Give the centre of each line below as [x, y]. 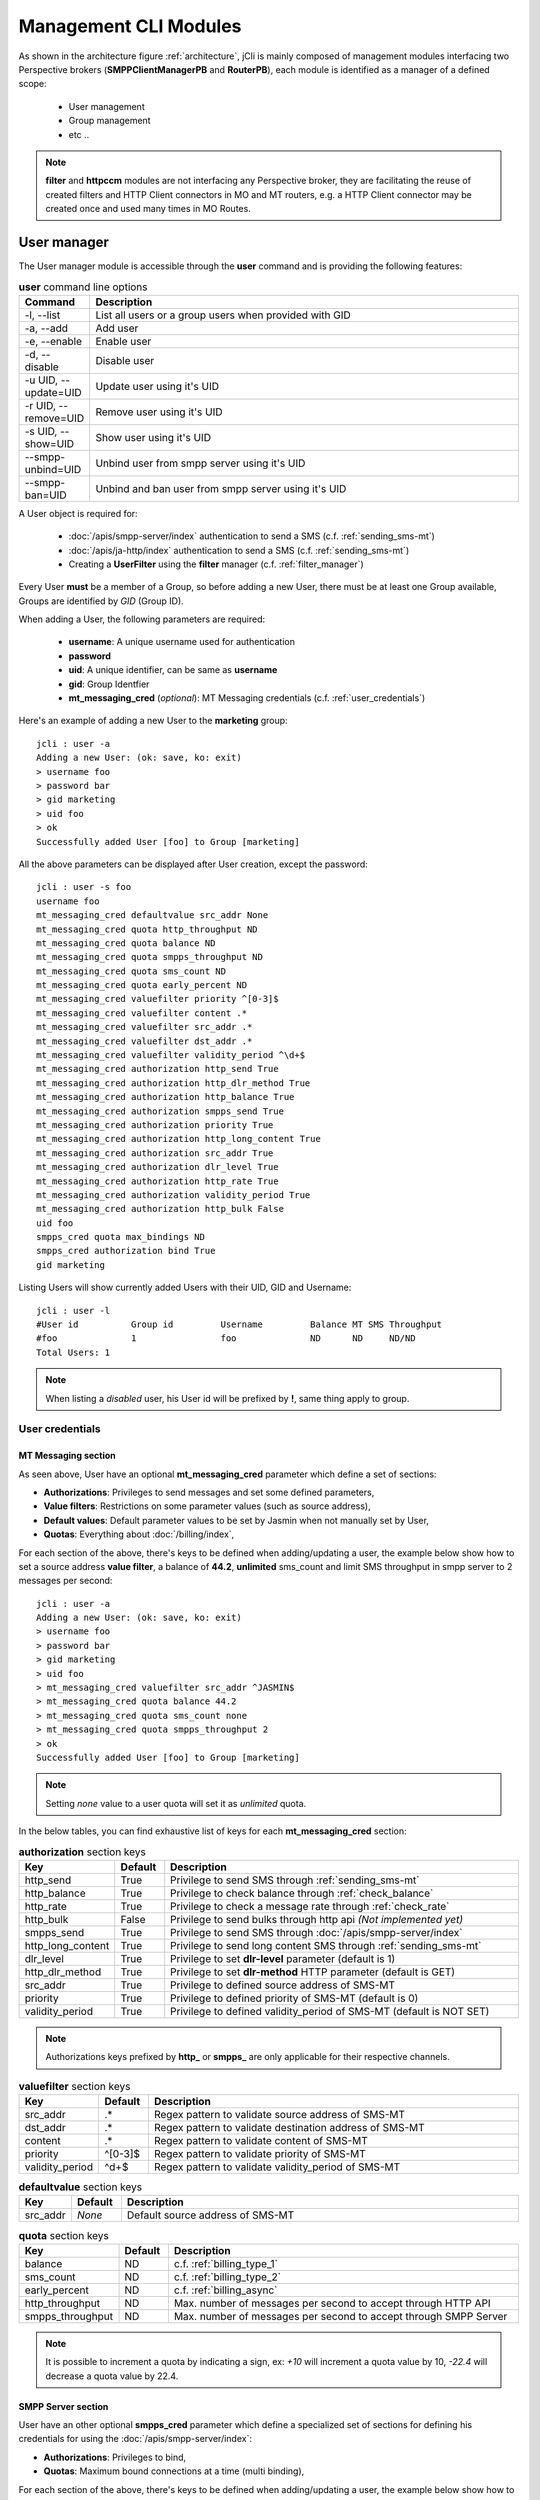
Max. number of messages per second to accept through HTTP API [332, 2303]
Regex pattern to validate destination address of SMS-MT [289, 2128]
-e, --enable [53, 341]
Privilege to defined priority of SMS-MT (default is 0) [294, 1998]
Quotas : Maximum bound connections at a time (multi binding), [174, 2471]
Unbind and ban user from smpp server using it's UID [221, 488]
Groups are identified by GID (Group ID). [101, 601]
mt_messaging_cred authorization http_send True [157, 1069]
